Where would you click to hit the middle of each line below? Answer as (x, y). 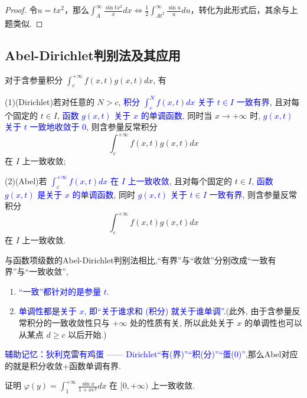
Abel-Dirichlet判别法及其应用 (93, 55)
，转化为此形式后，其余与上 (244, 9)
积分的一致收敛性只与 (68, 323)
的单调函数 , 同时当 (177, 115)
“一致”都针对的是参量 (60, 291)
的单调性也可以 (273, 323)
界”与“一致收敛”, (37, 271)
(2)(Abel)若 (26, 180)
